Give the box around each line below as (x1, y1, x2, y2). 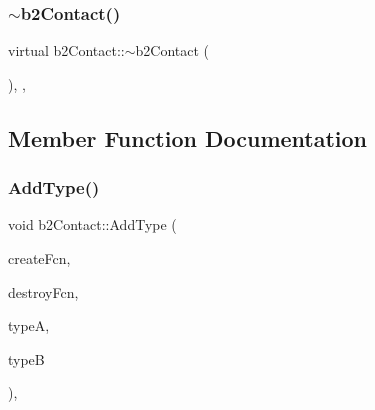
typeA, (8, 315, 50, 336)
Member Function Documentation (8, 122, 368, 153)
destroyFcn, (8, 281, 79, 302)
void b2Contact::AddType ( (8, 214, 177, 235)
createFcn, (8, 248, 71, 268)
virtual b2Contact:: (8, 40, 125, 61)
